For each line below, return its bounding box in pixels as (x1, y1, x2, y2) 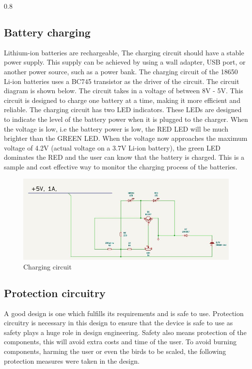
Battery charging (4, 24, 91, 39)
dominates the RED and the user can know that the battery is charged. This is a (4, 152, 245, 162)
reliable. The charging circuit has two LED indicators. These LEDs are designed (4, 104, 242, 115)
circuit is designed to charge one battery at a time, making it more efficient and (4, 95, 240, 105)
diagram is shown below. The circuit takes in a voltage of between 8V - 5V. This (4, 85, 243, 96)
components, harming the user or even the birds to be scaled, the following (4, 346, 226, 356)
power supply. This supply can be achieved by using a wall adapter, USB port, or (4, 57, 246, 67)
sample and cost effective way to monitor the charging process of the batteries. (4, 161, 237, 171)
